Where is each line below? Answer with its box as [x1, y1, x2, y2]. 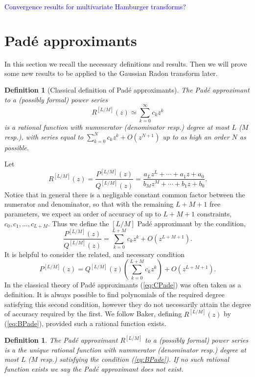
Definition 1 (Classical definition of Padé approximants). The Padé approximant [4, 84, 250, 94]
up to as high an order [162, 131, 230, 141]
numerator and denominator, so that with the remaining [4, 199, 174, 209]
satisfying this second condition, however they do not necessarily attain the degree [4, 299, 251, 309]
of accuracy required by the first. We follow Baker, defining [4, 308, 182, 319]
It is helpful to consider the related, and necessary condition [4, 249, 185, 259]
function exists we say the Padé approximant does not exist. [4, 364, 184, 374]
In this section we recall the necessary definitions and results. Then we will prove [4, 58, 247, 69]
